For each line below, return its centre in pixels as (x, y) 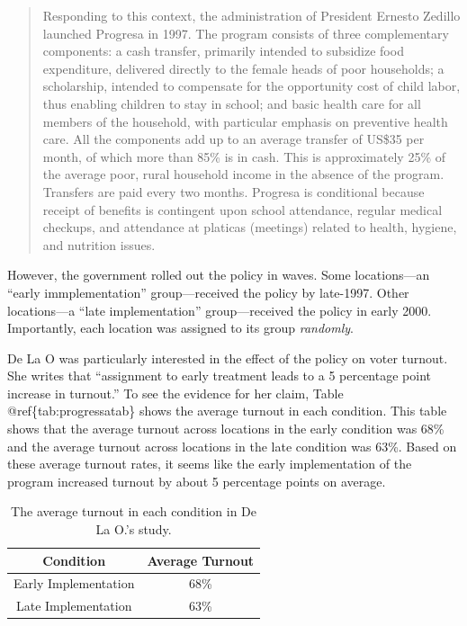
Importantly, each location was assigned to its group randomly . (180, 328)
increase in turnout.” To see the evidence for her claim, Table (175, 393)
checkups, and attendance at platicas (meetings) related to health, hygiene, (250, 227)
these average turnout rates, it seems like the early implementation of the (210, 464)
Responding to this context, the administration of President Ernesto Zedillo (251, 15)
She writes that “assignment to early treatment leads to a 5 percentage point (219, 376)
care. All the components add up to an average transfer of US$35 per (233, 139)
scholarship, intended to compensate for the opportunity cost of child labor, (251, 86)
